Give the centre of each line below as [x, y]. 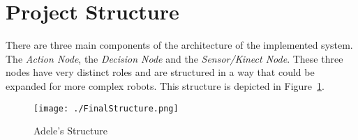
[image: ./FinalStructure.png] [106, 108]
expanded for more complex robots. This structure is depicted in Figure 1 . [165, 85]
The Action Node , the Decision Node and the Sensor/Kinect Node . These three [174, 58]
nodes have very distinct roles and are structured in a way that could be [160, 72]
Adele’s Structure [70, 131]
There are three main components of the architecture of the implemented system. [179, 45]
